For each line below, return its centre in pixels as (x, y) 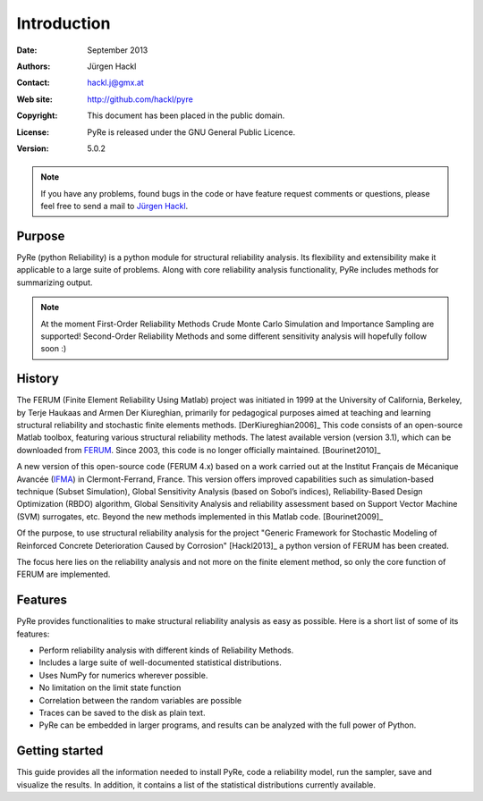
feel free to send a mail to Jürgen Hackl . (114, 207)
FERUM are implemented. (64, 574)
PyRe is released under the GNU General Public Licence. (191, 132)
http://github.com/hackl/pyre (140, 99)
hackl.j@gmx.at (116, 83)
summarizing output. (55, 282)
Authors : (34, 66)
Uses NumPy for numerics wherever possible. (123, 675)
